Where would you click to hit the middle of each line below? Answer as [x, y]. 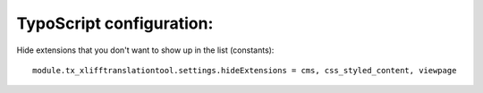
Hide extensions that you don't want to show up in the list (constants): [145, 50]
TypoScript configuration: [115, 23]
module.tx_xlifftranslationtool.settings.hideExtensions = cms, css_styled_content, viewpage [245, 70]
